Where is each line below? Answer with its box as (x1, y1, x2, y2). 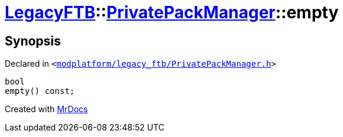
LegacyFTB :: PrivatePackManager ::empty (5, 2, 339, 22)
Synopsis (5, 33, 61, 48)
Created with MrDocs (5, 104, 88, 115)
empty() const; (5, 86, 75, 96)
